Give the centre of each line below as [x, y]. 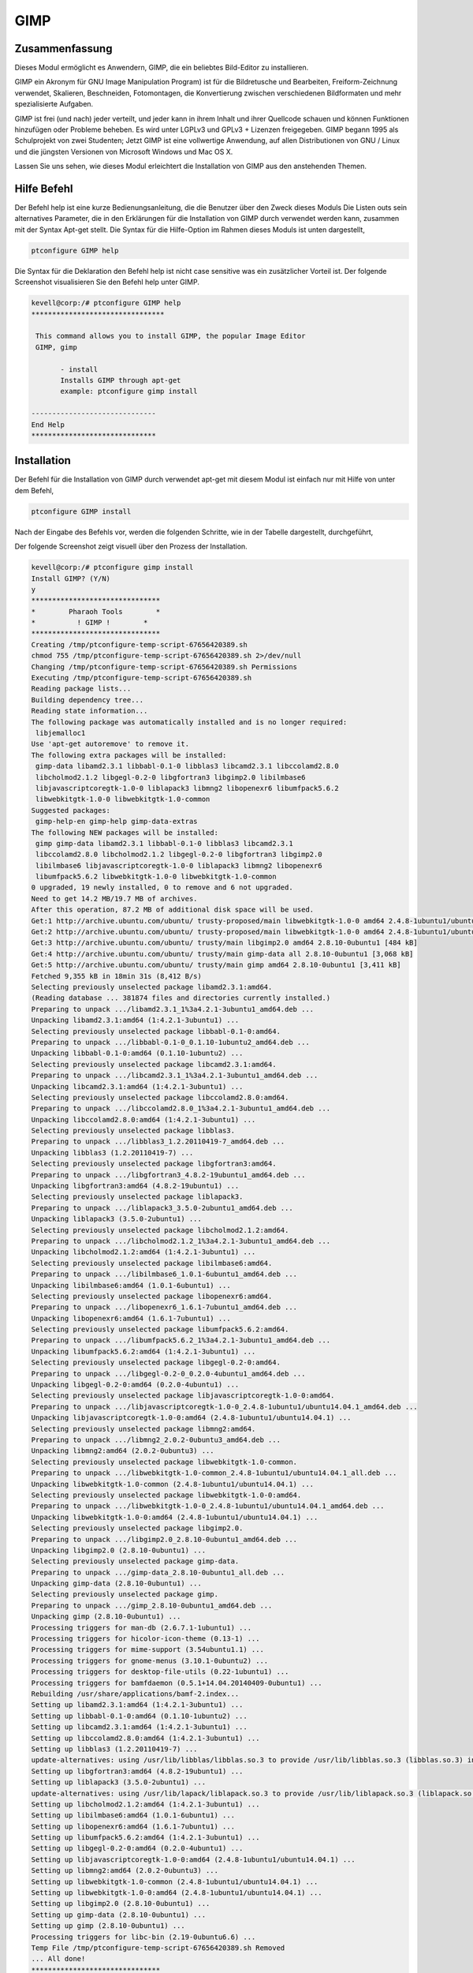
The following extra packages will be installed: [129, 755]
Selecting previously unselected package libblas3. [133, 1131]
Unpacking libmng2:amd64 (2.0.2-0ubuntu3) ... [123, 1451]
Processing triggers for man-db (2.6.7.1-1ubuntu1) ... [142, 1627]
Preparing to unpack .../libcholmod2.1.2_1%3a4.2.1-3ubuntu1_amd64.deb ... [181, 1241]
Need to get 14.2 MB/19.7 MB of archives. [114, 899]
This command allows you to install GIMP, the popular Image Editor [171, 336]
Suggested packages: [71, 810]
